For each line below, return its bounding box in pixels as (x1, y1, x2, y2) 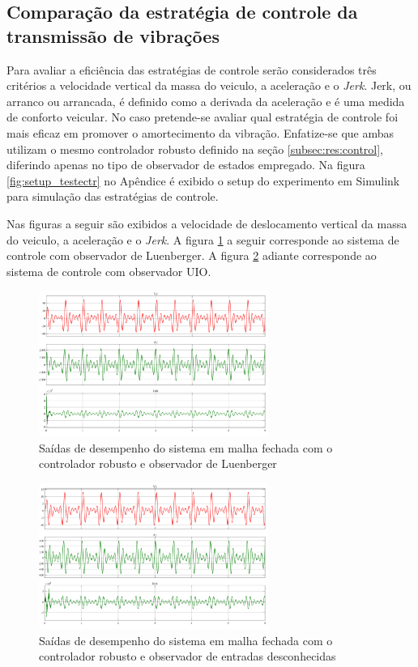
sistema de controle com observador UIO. (6, 262, 211, 279)
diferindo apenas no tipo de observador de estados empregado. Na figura (6, 156, 365, 173)
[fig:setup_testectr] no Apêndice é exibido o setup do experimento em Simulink (6, 172, 400, 189)
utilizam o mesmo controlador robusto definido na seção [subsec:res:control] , (6, 140, 384, 157)
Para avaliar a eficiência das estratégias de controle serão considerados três (6, 61, 377, 78)
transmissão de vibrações (6, 23, 220, 48)
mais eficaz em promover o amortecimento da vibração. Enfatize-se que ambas (6, 124, 395, 141)
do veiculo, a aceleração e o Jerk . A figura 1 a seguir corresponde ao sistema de (6, 231, 399, 248)
